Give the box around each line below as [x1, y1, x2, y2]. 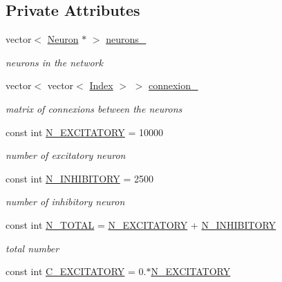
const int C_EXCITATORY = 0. [6, 264, 147, 279]
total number [6, 241, 59, 255]
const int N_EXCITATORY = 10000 [6, 124, 163, 139]
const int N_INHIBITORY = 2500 [6, 171, 153, 185]
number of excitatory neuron [6, 148, 126, 162]
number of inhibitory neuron [6, 194, 125, 209]
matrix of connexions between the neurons [6, 101, 182, 115]
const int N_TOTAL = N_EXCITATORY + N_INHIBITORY [6, 217, 276, 232]
